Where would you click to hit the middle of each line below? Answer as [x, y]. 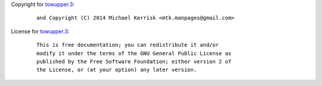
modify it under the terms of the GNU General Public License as [134, 53]
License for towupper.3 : [40, 31]
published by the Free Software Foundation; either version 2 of [134, 61]
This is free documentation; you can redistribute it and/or [128, 45]
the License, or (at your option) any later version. [117, 70]
